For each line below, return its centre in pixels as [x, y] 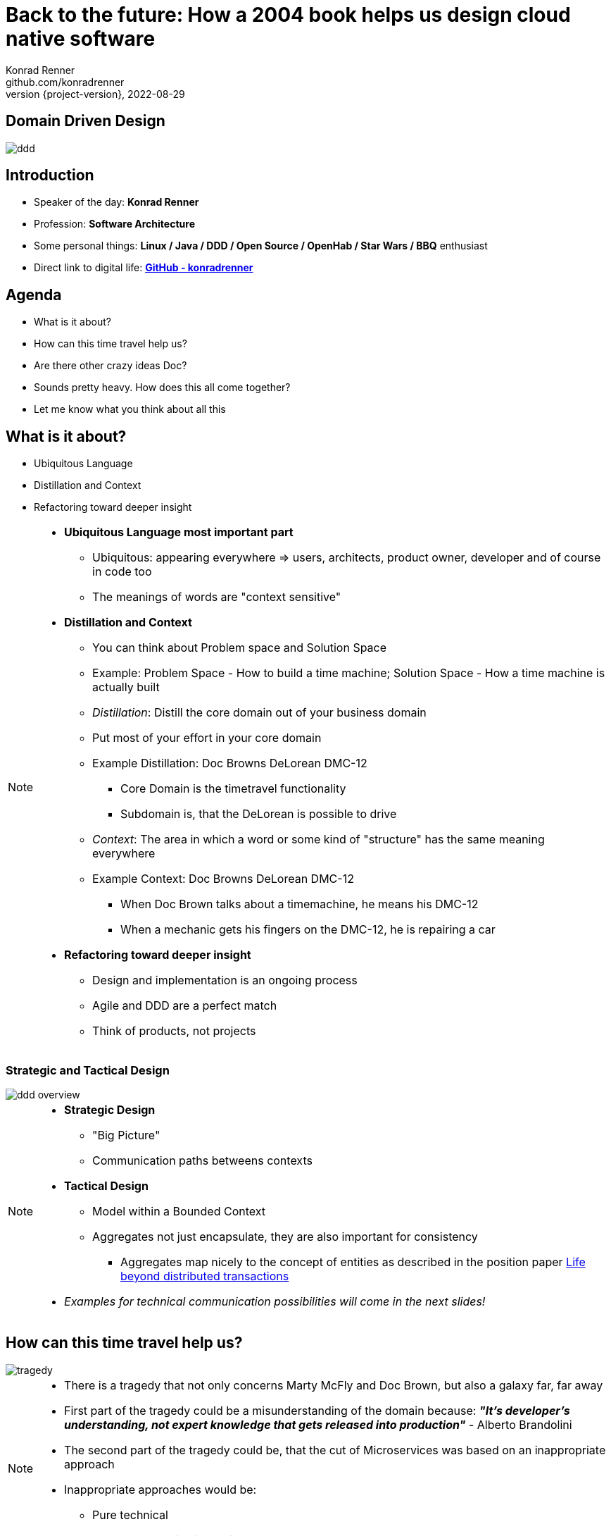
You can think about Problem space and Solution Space [240, 648]
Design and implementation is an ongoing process [225, 980]
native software [81, 39]
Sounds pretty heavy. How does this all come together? [162, 388]
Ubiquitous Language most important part [179, 532]
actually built [126, 687]
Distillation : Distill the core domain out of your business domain [259, 713]
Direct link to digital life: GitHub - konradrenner [144, 268]
